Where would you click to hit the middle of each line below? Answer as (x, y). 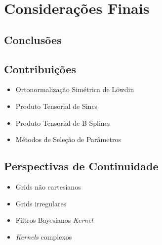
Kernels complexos (44, 236)
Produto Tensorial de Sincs (57, 106)
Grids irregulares (41, 203)
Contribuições (40, 69)
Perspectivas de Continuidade (81, 166)
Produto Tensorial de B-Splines (63, 122)
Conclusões (33, 39)
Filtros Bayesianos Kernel (54, 220)
